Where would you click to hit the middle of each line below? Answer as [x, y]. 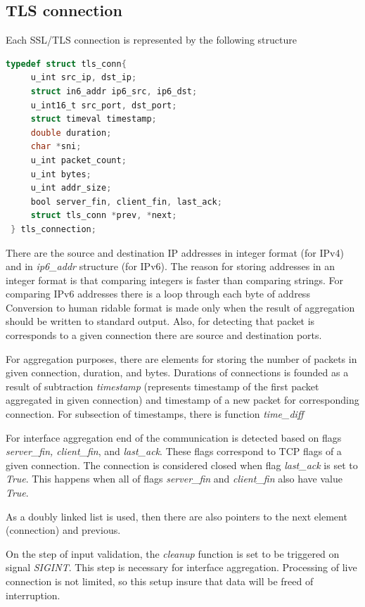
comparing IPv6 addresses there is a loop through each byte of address [158, 294]
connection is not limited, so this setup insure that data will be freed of [160, 581]
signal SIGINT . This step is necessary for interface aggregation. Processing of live [181, 567]
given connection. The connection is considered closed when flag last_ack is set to [182, 465]
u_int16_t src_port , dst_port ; [104, 105]
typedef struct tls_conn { [66, 64]
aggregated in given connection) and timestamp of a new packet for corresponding [182, 400]
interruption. [33, 595]
